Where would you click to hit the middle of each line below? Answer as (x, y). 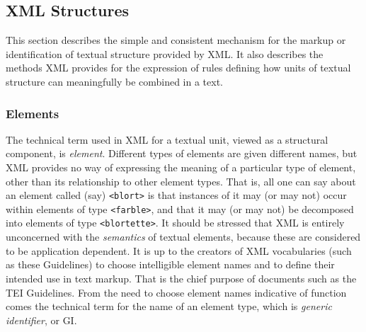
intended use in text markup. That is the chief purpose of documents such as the (181, 278)
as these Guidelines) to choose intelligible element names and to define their (170, 264)
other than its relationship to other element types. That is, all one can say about (181, 181)
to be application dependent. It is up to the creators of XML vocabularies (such (179, 250)
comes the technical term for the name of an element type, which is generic (169, 306)
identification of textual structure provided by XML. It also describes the (165, 53)
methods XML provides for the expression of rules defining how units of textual (178, 68)
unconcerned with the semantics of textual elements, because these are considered (183, 237)
